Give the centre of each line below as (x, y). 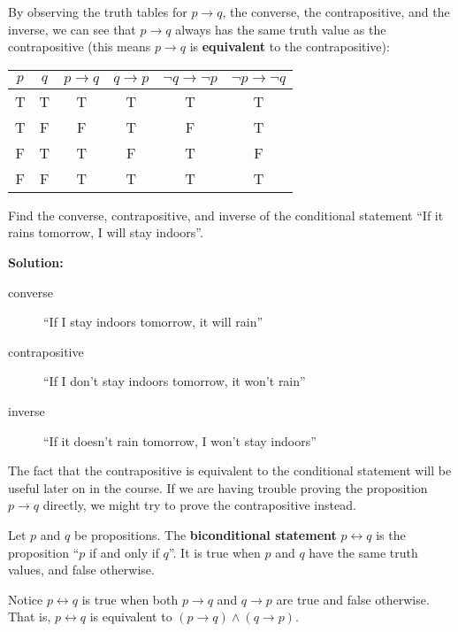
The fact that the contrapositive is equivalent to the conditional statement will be (230, 470)
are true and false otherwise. (353, 599)
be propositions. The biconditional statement (205, 534)
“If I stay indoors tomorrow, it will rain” (153, 322)
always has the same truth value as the (281, 29)
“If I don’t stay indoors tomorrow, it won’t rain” (175, 381)
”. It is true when (214, 552)
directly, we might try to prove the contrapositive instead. (199, 505)
